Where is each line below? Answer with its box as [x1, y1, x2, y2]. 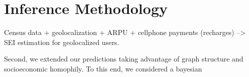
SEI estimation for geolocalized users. [4, 36, 119, 47]
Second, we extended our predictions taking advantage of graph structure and [4, 53, 243, 64]
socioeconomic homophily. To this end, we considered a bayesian [4, 63, 202, 73]
